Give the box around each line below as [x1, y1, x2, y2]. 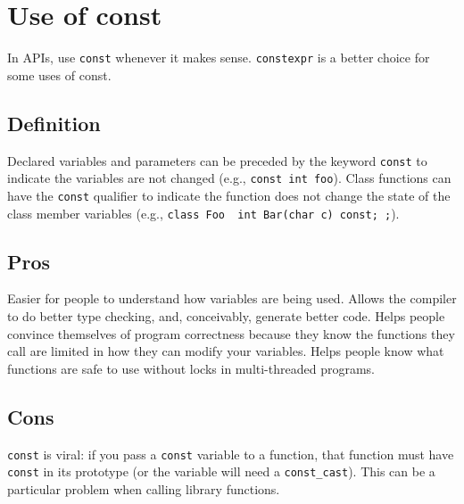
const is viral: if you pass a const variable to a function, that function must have [7, 444, 454, 463]
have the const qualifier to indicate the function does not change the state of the [7, 186, 451, 204]
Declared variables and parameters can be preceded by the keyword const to [7, 151, 427, 169]
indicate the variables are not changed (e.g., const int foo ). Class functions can [7, 169, 452, 187]
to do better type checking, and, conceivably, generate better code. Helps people [7, 307, 445, 325]
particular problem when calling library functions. [7, 479, 280, 498]
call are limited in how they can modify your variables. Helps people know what [7, 342, 444, 360]
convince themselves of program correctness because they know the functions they [7, 324, 455, 343]
